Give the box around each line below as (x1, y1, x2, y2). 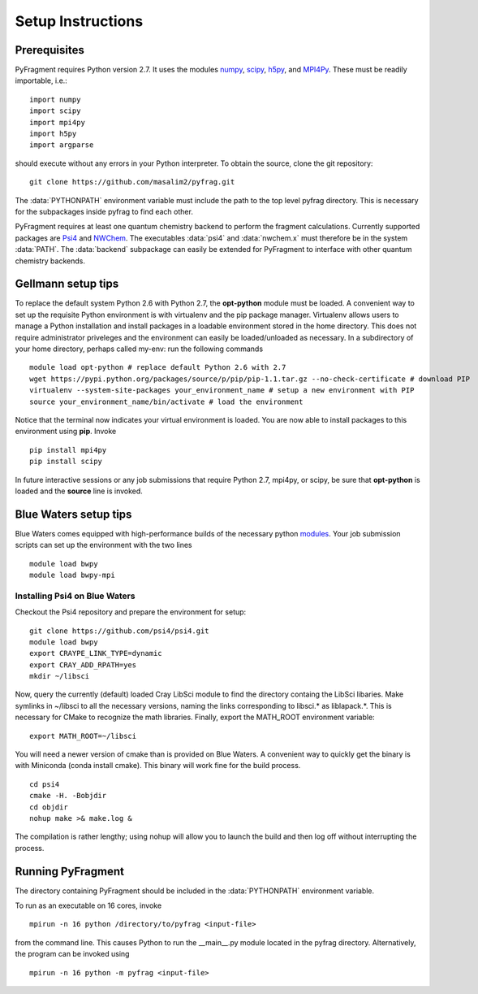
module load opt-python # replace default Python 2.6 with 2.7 (29, 362, 286, 372)
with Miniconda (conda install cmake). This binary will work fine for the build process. (15, 761, 301, 770)
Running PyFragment (15, 864, 125, 878)
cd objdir (29, 802, 68, 812)
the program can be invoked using (15, 949, 130, 959)
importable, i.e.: (15, 76, 68, 85)
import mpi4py (29, 118, 85, 127)
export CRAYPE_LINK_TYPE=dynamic (29, 649, 162, 658)
